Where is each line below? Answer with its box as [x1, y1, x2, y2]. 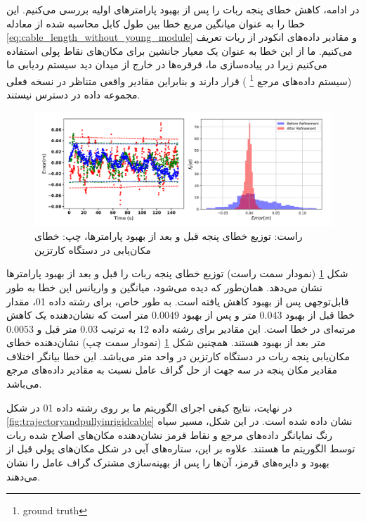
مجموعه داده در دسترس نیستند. [6, 87, 140, 102]
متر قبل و [37, 321, 77, 336]
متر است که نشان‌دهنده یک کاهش [6, 307, 149, 322]
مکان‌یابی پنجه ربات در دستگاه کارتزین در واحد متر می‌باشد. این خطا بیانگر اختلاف [6, 348, 350, 363]
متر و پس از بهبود [182, 307, 256, 322]
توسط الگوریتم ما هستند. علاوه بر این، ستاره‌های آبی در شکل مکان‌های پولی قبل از [6, 441, 355, 456]
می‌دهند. [6, 469, 41, 483]
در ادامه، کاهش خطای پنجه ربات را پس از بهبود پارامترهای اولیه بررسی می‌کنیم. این [6, 2, 360, 16]
